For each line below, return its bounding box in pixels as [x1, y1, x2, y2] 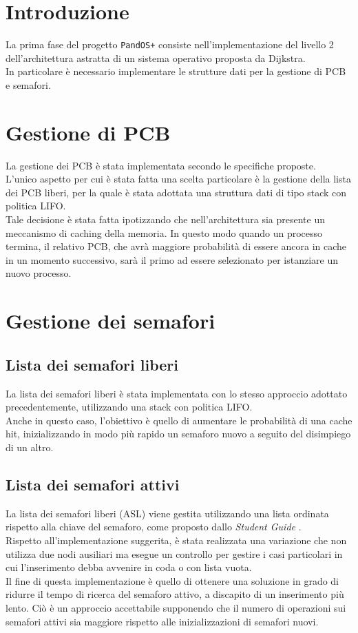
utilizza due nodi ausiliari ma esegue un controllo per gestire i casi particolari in [6, 546, 343, 561]
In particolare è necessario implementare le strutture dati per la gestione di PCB [6, 64, 346, 79]
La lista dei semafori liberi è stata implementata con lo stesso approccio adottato [6, 386, 348, 400]
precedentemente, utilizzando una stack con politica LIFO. [6, 399, 253, 414]
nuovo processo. [6, 266, 72, 280]
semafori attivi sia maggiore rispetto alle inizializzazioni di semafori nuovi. [6, 614, 319, 628]
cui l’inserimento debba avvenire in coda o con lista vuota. [6, 560, 252, 574]
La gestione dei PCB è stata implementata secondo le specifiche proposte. [6, 158, 316, 172]
